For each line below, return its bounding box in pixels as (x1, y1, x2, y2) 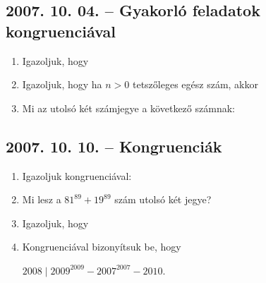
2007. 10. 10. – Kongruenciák (6, 135, 222, 157)
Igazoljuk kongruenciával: (22, 168, 132, 183)
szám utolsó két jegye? (114, 192, 212, 207)
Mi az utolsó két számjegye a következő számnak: (22, 100, 235, 115)
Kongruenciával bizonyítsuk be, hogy (22, 239, 181, 254)
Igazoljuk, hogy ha (22, 77, 102, 92)
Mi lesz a (22, 192, 61, 207)
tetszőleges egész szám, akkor (132, 77, 258, 92)
